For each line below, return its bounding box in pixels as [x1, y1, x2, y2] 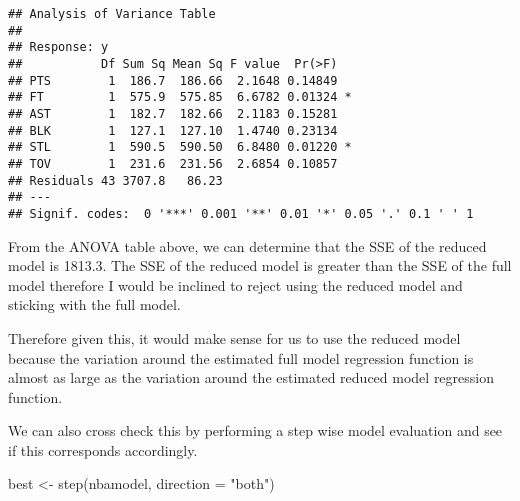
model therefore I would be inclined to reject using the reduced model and [8, 274, 463, 295]
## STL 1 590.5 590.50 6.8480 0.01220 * [8, 140, 352, 155]
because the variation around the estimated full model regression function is [8, 347, 474, 368]
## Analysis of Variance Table [8, 7, 216, 21]
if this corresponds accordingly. [8, 439, 198, 460]
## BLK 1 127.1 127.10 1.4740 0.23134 [8, 123, 338, 138]
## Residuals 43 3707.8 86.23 [8, 173, 223, 188]
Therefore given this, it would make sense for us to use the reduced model [8, 327, 461, 348]
